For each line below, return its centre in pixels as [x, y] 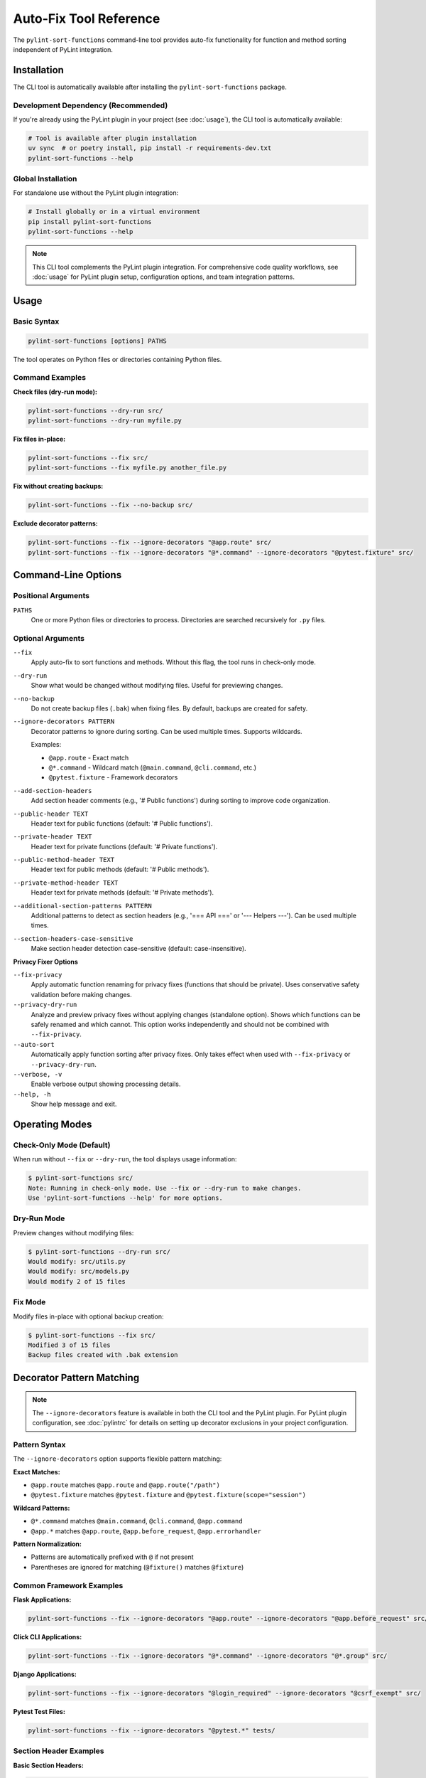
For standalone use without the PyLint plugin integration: [96, 193]
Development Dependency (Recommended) [91, 105]
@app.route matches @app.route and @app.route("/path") [125, 1485]
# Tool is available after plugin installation [112, 138]
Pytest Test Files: [39, 1711]
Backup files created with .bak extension [103, 1355]
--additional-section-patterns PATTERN [82, 906]
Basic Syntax [36, 321]
